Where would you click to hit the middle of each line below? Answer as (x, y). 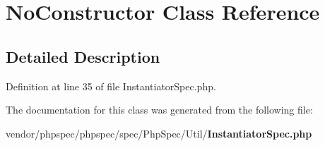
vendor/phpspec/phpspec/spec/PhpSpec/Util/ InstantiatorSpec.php (159, 133)
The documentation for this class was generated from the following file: (159, 110)
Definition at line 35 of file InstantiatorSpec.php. (111, 86)
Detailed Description (83, 56)
